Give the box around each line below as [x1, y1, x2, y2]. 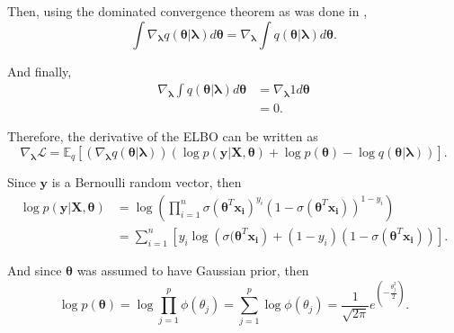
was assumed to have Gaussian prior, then [76, 260, 309, 279]
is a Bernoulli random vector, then [51, 173, 242, 192]
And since [7, 260, 62, 279]
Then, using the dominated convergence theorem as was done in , [7, 2, 368, 20]
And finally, [7, 61, 72, 80]
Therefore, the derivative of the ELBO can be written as [7, 127, 318, 146]
